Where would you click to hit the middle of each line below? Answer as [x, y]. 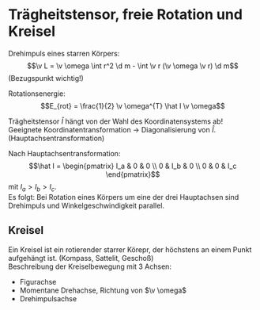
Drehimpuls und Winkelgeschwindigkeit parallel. [86, 205]
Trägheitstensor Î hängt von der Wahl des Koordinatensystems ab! [116, 121]
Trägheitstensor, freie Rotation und [126, 15]
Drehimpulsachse [48, 298]
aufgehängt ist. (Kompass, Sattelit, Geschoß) [81, 258]
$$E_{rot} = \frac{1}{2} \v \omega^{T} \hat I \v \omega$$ [133, 105]
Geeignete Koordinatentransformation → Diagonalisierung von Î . [112, 129]
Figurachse [38, 281]
